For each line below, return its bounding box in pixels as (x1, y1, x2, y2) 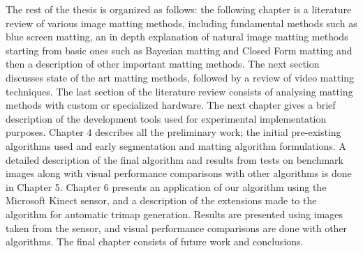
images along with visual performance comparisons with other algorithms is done (6, 166, 352, 181)
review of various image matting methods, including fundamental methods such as (6, 15, 357, 30)
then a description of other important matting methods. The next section (6, 56, 320, 71)
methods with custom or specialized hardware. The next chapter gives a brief (6, 98, 336, 112)
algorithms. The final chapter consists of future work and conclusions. (6, 234, 304, 249)
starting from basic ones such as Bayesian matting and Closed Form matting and (6, 43, 353, 57)
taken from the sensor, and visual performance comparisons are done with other (6, 220, 348, 235)
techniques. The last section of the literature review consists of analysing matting (6, 84, 353, 98)
